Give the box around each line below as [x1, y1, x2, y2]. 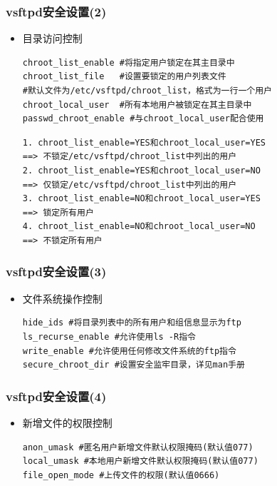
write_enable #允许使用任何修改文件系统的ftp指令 [22, 345, 236, 356]
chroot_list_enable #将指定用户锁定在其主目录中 [22, 57, 235, 68]
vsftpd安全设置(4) [6, 387, 107, 405]
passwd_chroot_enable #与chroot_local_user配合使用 [22, 113, 264, 124]
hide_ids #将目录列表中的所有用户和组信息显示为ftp [22, 318, 241, 328]
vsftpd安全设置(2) [6, 2, 107, 20]
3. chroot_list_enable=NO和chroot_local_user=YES [22, 193, 261, 204]
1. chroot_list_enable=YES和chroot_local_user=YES [22, 137, 266, 148]
